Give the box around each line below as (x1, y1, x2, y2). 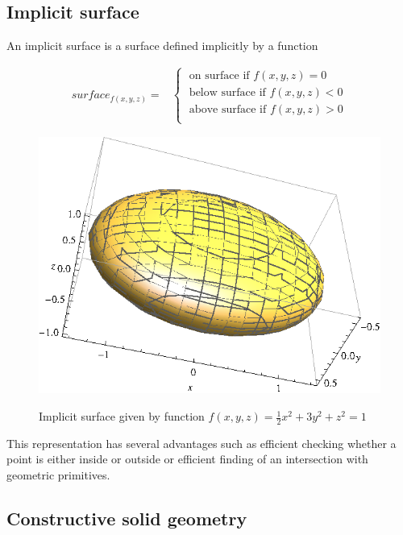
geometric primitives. (6, 467, 110, 483)
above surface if (189, 104, 267, 116)
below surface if (189, 87, 266, 99)
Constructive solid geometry (6, 506, 247, 531)
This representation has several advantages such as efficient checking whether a (6, 434, 397, 451)
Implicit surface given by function (39, 408, 205, 425)
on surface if (189, 70, 250, 82)
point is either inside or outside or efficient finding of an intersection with (6, 450, 368, 467)
